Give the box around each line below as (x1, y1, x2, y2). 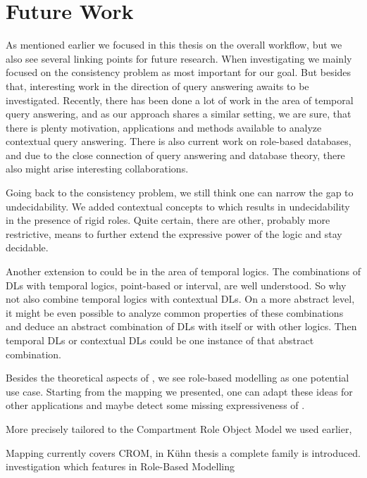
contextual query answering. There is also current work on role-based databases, (6, 134, 352, 149)
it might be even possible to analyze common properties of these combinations (6, 305, 344, 320)
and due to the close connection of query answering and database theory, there (6, 147, 345, 162)
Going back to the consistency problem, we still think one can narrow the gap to (6, 185, 354, 200)
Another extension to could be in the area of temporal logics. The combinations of (6, 264, 361, 279)
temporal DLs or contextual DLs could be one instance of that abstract (6, 333, 314, 347)
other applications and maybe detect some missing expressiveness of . (6, 398, 305, 413)
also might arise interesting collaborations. (6, 161, 189, 176)
